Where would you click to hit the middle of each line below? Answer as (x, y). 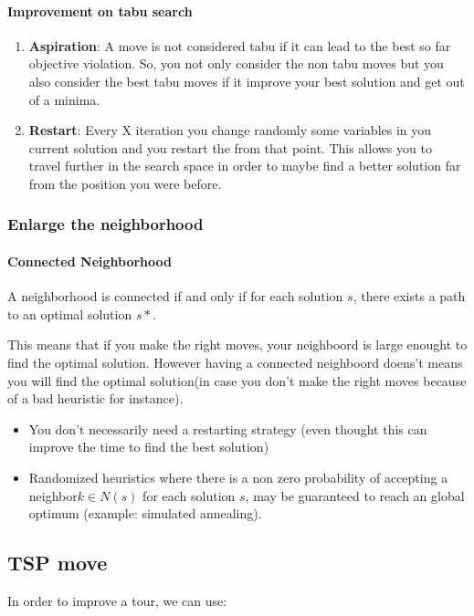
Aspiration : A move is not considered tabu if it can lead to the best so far (240, 45)
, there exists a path (409, 296)
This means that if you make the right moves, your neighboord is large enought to (237, 345)
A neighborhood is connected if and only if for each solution (175, 296)
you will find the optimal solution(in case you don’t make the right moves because (237, 380)
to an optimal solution (70, 313)
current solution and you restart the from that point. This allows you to (230, 147)
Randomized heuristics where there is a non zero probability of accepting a (238, 477)
